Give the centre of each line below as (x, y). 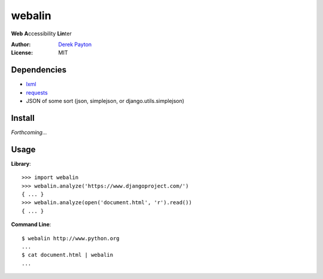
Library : (21, 163)
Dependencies (39, 70)
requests (37, 92)
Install (23, 118)
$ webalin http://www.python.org (71, 238)
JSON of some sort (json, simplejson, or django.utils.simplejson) (105, 101)
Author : (21, 44)
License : (22, 53)
